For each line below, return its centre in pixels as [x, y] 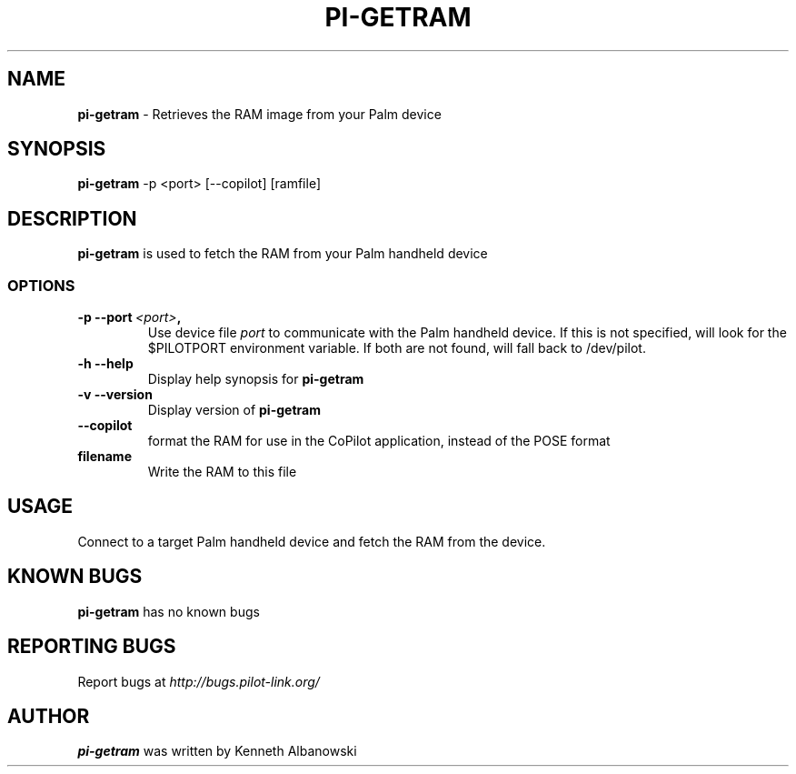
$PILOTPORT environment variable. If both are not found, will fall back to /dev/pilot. [397, 348]
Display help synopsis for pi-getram [256, 379]
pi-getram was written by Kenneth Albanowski [217, 751]
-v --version [115, 395]
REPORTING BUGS [92, 647]
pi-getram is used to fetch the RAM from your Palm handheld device [283, 254]
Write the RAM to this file [222, 472]
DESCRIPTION [72, 218]
